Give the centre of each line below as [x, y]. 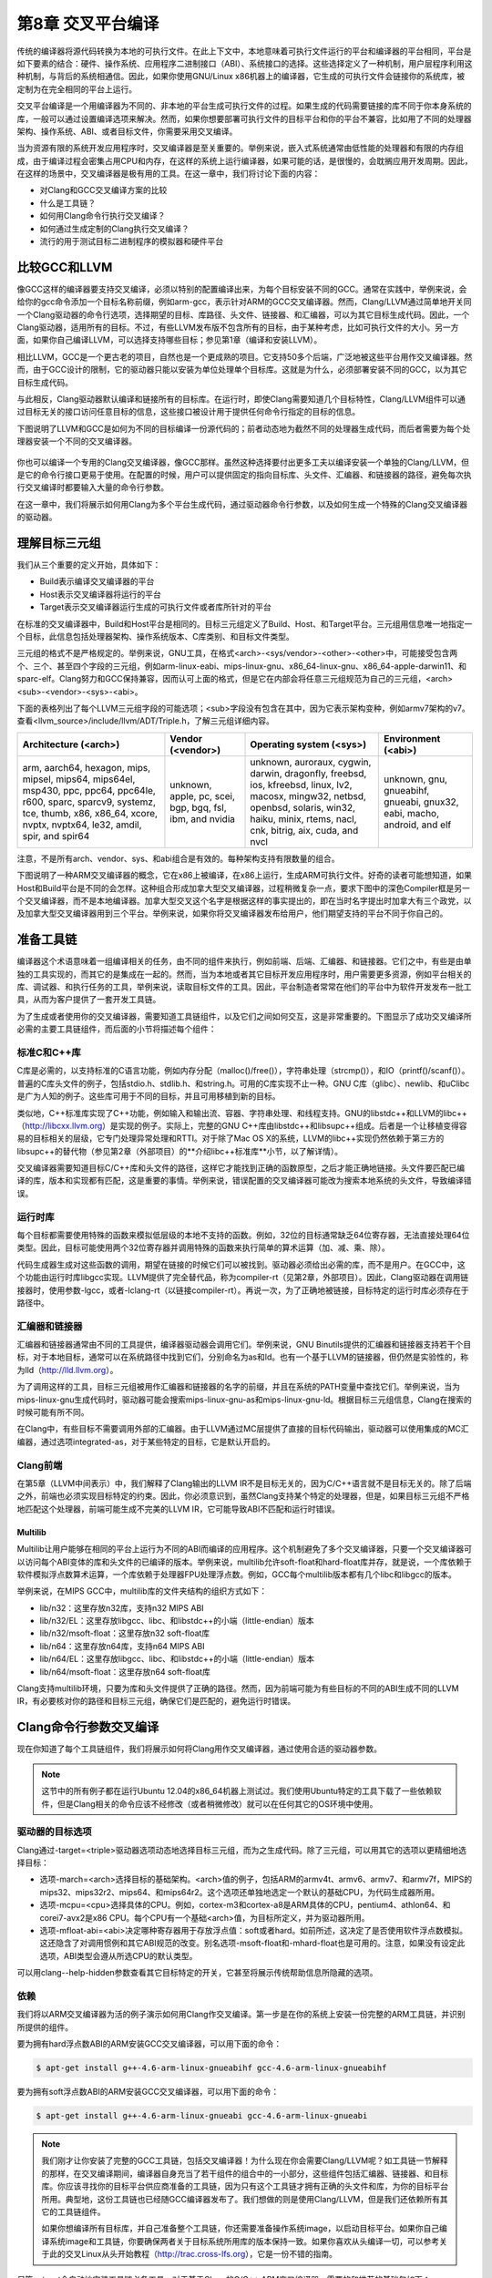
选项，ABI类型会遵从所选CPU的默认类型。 [118, 1955]
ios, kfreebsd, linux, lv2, [301, 785]
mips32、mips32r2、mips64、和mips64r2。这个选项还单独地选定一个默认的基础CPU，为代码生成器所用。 [240, 1892]
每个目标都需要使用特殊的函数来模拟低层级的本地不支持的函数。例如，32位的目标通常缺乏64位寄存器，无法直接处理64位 [243, 1235]
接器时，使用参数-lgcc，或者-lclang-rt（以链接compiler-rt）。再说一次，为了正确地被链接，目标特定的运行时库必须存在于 [243, 1290]
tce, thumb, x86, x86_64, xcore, [90, 813]
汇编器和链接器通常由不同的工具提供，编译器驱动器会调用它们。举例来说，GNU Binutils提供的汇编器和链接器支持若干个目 [244, 1345]
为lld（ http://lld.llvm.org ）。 [67, 1370]
